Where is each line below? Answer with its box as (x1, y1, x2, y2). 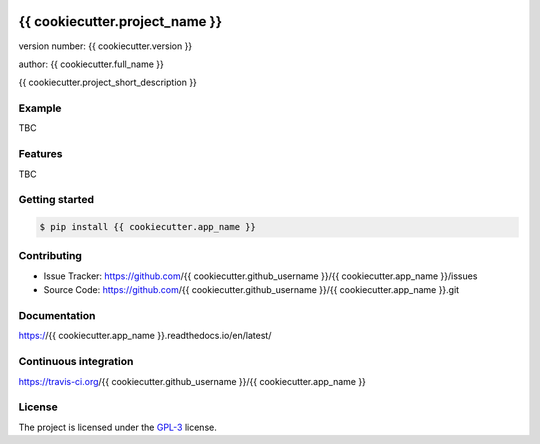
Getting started (18, 193, 95, 207)
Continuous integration (18, 355, 134, 369)
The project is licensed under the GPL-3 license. (18, 421, 217, 433)
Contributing (18, 249, 82, 263)
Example (18, 101, 62, 115)
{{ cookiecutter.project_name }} (18, 13, 223, 30)
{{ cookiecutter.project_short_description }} (18, 76, 197, 89)
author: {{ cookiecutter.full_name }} (18, 58, 164, 70)
